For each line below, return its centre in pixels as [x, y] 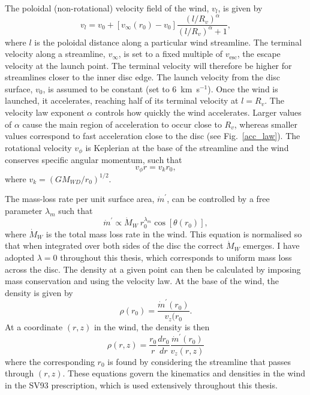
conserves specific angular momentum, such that [94, 160]
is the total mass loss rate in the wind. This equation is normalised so [174, 233]
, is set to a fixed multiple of [170, 54]
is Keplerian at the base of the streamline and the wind [187, 147]
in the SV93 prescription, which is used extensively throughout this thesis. [141, 385]
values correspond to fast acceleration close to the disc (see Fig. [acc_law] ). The [153, 136]
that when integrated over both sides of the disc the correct [114, 245]
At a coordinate [34, 327]
